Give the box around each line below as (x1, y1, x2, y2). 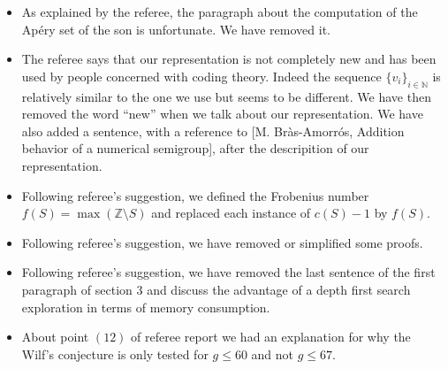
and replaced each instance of (151, 204, 311, 222)
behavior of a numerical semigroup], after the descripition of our (21, 139, 369, 158)
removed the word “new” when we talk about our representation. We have (21, 104, 423, 123)
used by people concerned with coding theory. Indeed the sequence (21, 66, 382, 85)
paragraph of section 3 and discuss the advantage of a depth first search (21, 280, 411, 298)
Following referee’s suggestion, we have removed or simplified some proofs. (21, 233, 423, 251)
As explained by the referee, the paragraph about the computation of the (21, 3, 418, 20)
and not (251, 344, 294, 363)
